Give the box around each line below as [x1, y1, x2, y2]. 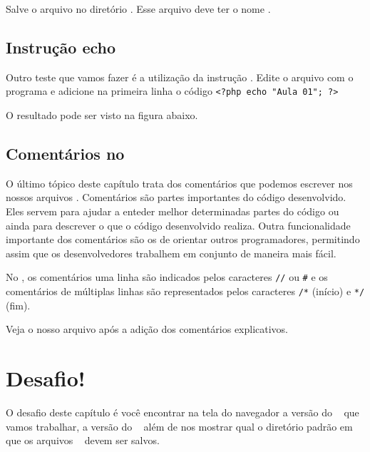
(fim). [6, 297, 31, 312]
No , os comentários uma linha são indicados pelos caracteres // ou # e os [6, 269, 328, 284]
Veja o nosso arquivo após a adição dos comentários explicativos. [6, 322, 289, 337]
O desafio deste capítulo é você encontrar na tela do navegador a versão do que [6, 405, 359, 420]
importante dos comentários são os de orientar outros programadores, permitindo [6, 232, 360, 247]
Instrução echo [6, 36, 116, 58]
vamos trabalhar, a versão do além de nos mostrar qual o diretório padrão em [6, 418, 353, 433]
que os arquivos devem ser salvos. [6, 433, 160, 448]
